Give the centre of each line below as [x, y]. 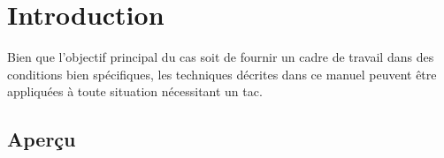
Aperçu [42, 139]
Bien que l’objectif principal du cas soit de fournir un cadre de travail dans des [221, 57]
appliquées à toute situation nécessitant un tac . [135, 91]
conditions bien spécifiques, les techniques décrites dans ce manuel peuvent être [222, 74]
